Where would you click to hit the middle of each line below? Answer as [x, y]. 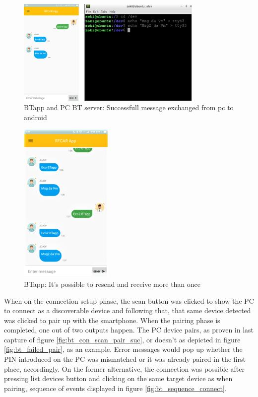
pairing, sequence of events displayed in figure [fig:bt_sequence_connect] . [115, 388]
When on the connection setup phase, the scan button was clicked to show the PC [129, 300]
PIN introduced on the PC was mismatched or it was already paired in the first [125, 359]
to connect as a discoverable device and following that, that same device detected [128, 310]
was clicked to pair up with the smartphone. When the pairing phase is [112, 320]
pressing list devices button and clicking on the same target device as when [118, 378]
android [35, 117]
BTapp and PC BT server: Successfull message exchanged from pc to [129, 107]
